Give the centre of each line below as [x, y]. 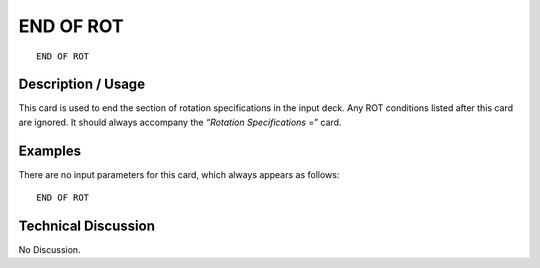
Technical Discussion [86, 225]
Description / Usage [81, 84]
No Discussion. [49, 250]
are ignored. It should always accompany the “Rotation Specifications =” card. [180, 122]
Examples [50, 150]
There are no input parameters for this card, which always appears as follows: [179, 174]
